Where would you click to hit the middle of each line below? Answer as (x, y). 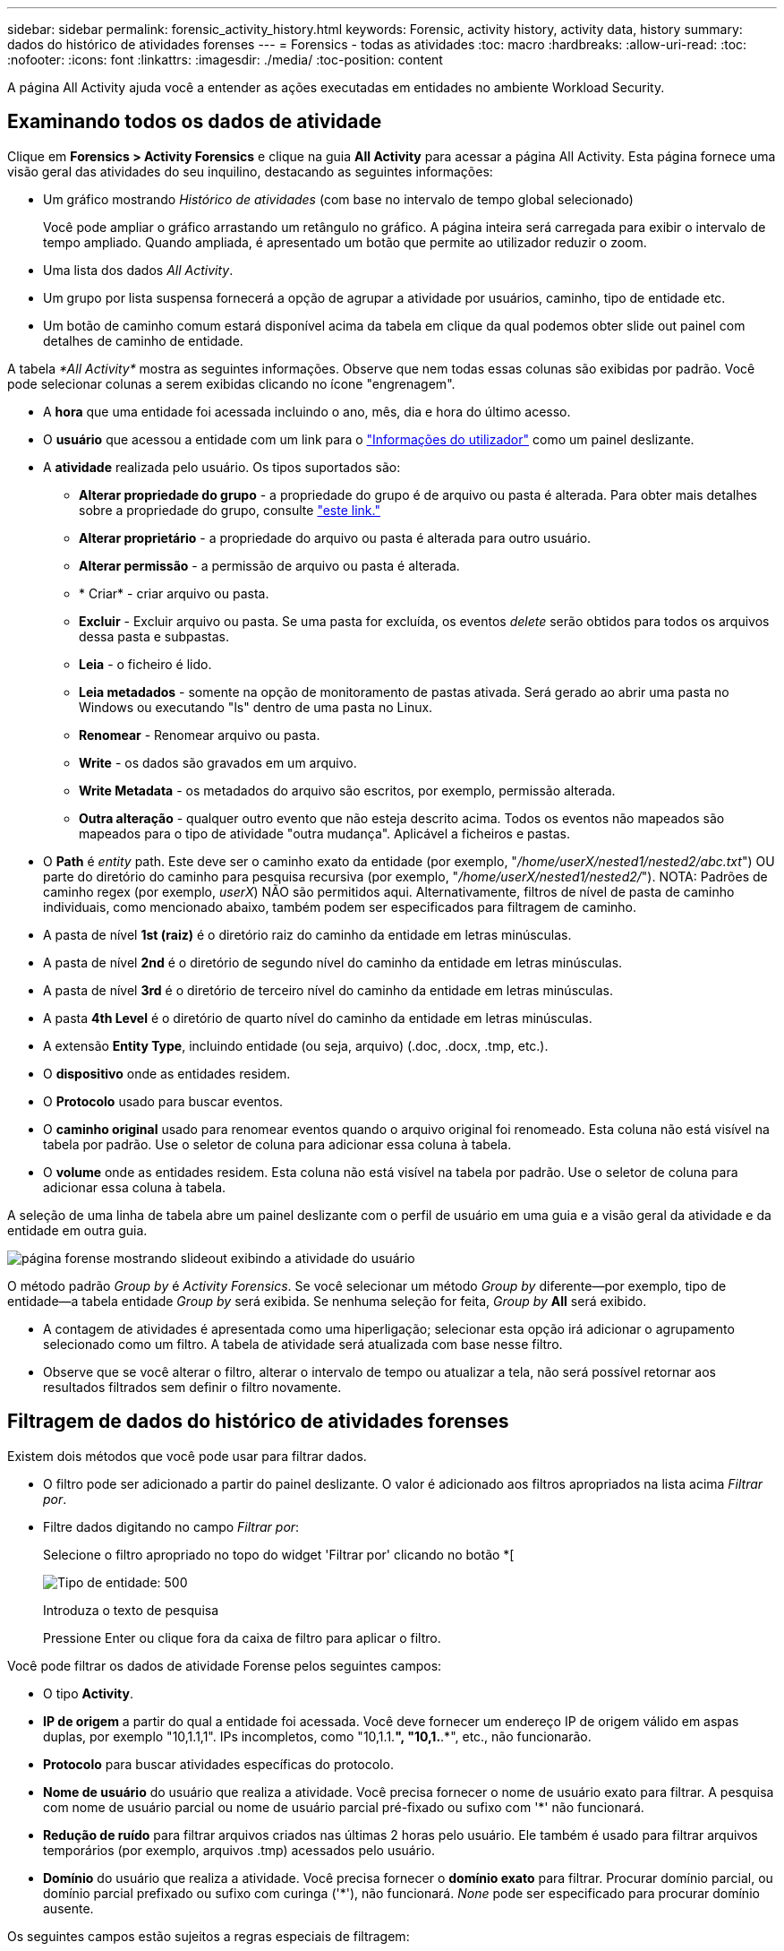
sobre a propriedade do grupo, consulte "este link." (230, 510)
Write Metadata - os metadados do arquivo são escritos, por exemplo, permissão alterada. (347, 790)
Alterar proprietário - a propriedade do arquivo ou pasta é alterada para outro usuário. (335, 537)
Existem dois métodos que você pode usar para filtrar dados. (187, 1456)
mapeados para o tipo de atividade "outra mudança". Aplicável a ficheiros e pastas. (324, 833)
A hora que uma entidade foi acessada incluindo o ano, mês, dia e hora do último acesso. (307, 411)
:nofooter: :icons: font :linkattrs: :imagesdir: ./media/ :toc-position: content (225, 60)
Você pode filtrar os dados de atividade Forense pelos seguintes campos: (225, 1665)
